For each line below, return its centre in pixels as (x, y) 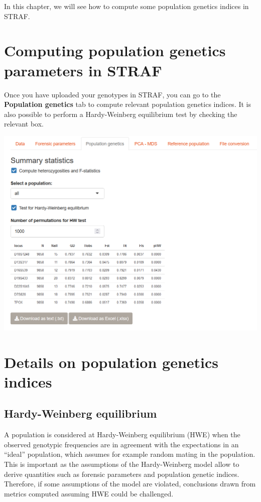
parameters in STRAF (83, 70)
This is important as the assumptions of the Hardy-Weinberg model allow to (122, 464)
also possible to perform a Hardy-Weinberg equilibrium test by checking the (121, 114)
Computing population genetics (115, 50)
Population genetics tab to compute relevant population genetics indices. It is (128, 104)
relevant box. (24, 124)
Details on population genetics (111, 362)
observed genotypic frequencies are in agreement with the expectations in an (121, 444)
